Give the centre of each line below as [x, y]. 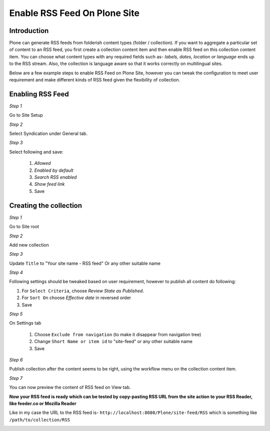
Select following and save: [36, 152]
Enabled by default [54, 170]
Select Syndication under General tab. [48, 134]
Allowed [42, 163]
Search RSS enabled [55, 177]
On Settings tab [25, 323]
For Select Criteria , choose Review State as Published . [83, 291]
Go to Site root [24, 227]
